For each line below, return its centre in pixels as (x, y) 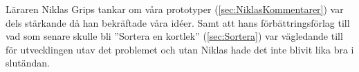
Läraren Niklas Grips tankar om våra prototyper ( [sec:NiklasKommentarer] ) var (175, 9)
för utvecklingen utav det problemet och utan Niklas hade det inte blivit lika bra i (180, 49)
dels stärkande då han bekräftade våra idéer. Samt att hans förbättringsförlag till (178, 22)
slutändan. (28, 63)
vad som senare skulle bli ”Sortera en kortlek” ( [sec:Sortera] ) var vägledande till (174, 36)
